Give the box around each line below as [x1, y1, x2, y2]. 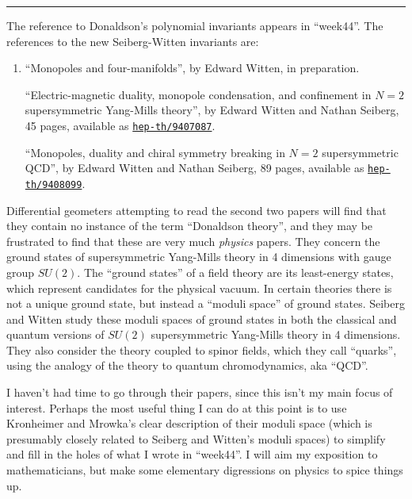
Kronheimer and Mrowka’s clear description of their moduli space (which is [6, 415, 372, 432]
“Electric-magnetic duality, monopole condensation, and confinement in [25, 86, 372, 102]
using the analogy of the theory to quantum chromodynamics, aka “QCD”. [6, 357, 368, 374]
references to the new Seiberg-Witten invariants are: [6, 33, 259, 49]
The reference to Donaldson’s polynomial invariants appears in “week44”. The [6, 17, 383, 33]
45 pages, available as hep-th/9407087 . [25, 117, 216, 133]
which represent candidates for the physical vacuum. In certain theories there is [6, 279, 392, 296]
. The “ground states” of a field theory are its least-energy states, [77, 263, 394, 280]
